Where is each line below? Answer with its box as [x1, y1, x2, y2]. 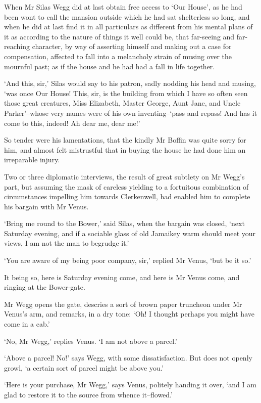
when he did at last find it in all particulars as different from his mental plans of [4, 21, 253, 32]
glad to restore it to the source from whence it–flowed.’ [4, 389, 173, 399]
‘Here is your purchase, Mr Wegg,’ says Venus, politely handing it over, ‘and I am [4, 379, 256, 390]
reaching [4, 41, 30, 52]
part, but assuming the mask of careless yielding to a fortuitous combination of [4, 181, 249, 192]
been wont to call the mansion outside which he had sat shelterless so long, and [4, 11, 250, 22]
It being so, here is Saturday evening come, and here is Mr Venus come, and [4, 272, 240, 282]
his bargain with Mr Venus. [4, 201, 89, 211]
